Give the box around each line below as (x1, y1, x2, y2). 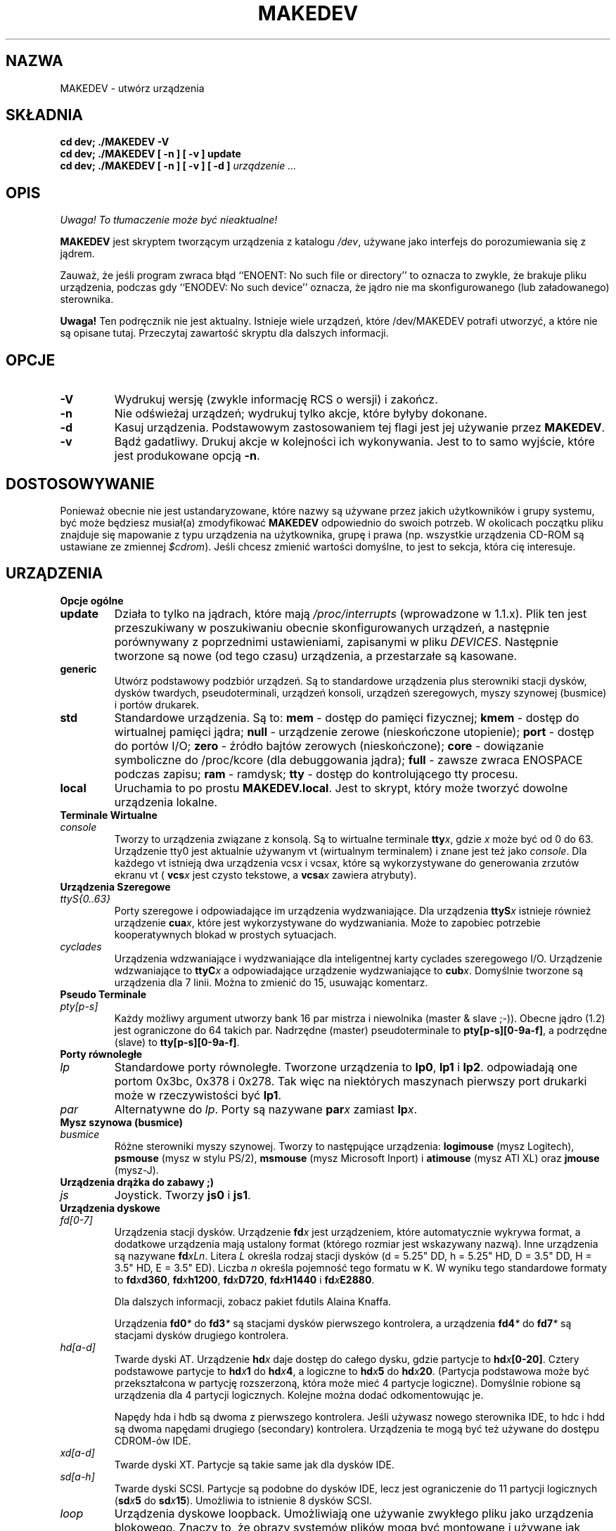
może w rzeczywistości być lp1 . (114, 1087, 282, 1102)
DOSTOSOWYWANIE (6, 474, 155, 493)
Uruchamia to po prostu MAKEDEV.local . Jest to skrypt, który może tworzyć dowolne (114, 780, 568, 795)
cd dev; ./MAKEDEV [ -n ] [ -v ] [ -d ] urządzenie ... (60, 160, 297, 172)
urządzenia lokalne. (114, 794, 218, 809)
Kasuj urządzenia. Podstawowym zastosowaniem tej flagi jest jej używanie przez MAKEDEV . (114, 420, 605, 435)
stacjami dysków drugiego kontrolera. (114, 1329, 289, 1341)
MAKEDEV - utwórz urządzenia (60, 82, 205, 94)
